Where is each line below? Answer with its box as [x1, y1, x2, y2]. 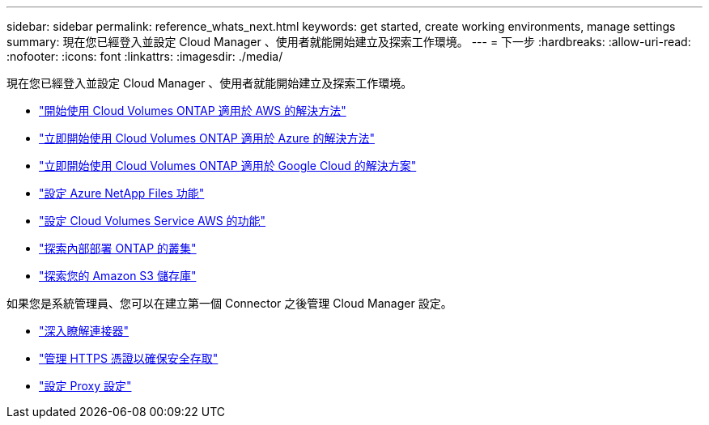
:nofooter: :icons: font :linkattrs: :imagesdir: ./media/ [6, 49, 283, 63]
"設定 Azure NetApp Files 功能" [39, 186, 205, 200]
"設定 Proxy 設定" [39, 379, 132, 393]
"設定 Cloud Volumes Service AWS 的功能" [39, 214, 266, 227]
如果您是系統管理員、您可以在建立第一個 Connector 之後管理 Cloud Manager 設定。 [6, 296, 452, 310]
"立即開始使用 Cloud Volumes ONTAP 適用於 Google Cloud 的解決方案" [39, 159, 417, 172]
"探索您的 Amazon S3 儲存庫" [39, 269, 197, 283]
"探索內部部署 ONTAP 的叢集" [39, 241, 197, 255]
